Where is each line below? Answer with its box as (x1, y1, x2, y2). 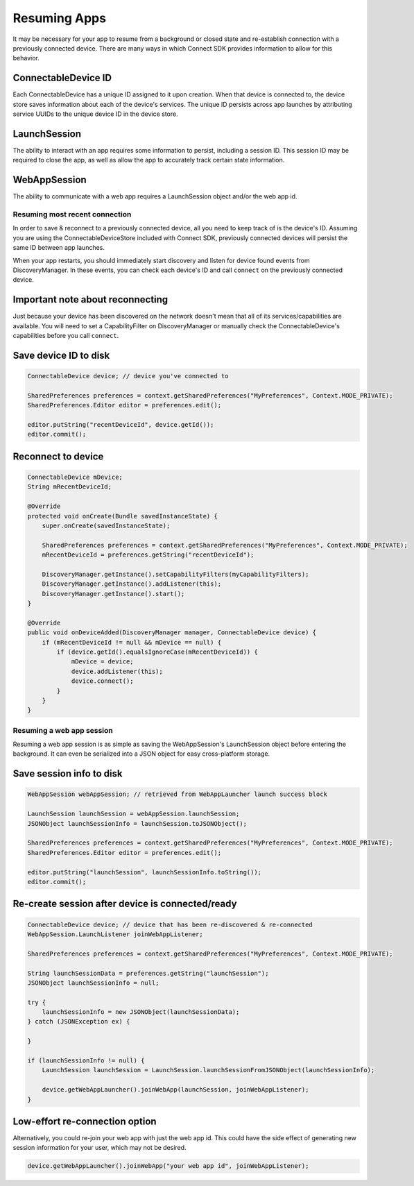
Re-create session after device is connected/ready (12, 898, 237, 910)
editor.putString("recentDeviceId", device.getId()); (27, 421, 214, 428)
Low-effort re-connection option (12, 1115, 157, 1127)
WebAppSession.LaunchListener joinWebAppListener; (27, 930, 204, 938)
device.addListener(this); (71, 667, 163, 675)
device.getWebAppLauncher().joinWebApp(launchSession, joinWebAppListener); (42, 1086, 309, 1094)
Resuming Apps (12, 10, 107, 26)
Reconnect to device (12, 450, 104, 462)
